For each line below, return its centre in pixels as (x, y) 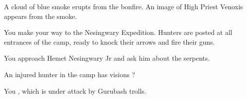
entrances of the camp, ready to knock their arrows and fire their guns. (109, 41)
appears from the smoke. (41, 16)
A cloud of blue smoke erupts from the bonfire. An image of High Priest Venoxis (123, 6)
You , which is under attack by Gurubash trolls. (75, 91)
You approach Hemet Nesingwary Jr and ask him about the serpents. (107, 58)
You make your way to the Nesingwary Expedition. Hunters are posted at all (118, 32)
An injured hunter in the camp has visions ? (70, 74)
